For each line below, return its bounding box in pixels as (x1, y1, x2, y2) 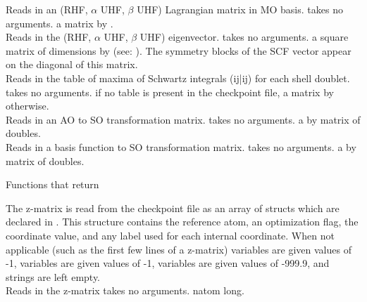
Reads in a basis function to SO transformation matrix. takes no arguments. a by (6, 139, 356, 154)
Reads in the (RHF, (6, 29, 92, 44)
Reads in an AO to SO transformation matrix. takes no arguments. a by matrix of (6, 112, 361, 126)
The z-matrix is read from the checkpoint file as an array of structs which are (6, 200, 340, 215)
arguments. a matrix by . (6, 15, 113, 30)
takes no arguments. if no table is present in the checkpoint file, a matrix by (6, 84, 334, 99)
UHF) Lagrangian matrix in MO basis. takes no (137, 2, 343, 16)
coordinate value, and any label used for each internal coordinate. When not (6, 228, 335, 242)
